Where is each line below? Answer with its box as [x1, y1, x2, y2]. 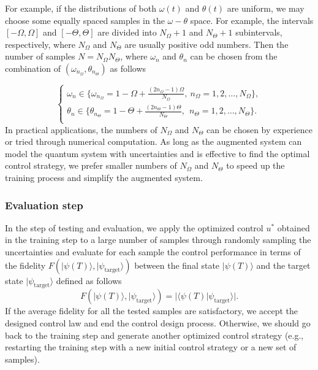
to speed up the [226, 159, 285, 172]
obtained [277, 221, 310, 234]
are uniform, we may [227, 2, 305, 14]
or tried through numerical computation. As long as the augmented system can [5, 135, 302, 148]
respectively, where [5, 37, 75, 50]
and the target [256, 258, 311, 271]
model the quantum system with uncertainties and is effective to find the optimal [5, 147, 310, 160]
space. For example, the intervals [190, 13, 314, 26]
